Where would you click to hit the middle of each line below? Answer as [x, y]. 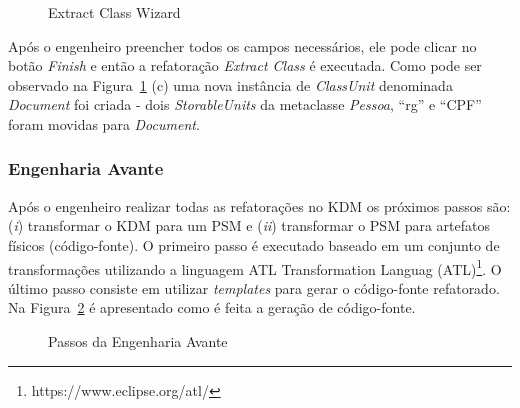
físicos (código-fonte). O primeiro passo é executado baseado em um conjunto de [254, 244]
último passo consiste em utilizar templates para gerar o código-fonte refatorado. [254, 287]
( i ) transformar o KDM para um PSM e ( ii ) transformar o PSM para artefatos [249, 225]
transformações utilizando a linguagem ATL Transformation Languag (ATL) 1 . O [255, 267]
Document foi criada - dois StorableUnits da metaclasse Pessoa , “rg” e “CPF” [245, 104]
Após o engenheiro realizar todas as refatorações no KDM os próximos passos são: [259, 205]
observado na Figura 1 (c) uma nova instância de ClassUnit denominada [230, 84]
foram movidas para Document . [104, 123]
